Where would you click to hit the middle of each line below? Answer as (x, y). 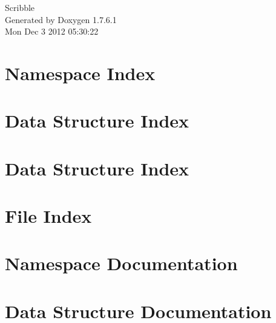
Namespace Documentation (121, 263)
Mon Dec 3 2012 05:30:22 (52, 31)
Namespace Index (80, 73)
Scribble (20, 7)
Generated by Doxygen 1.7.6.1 (61, 19)
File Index (48, 216)
